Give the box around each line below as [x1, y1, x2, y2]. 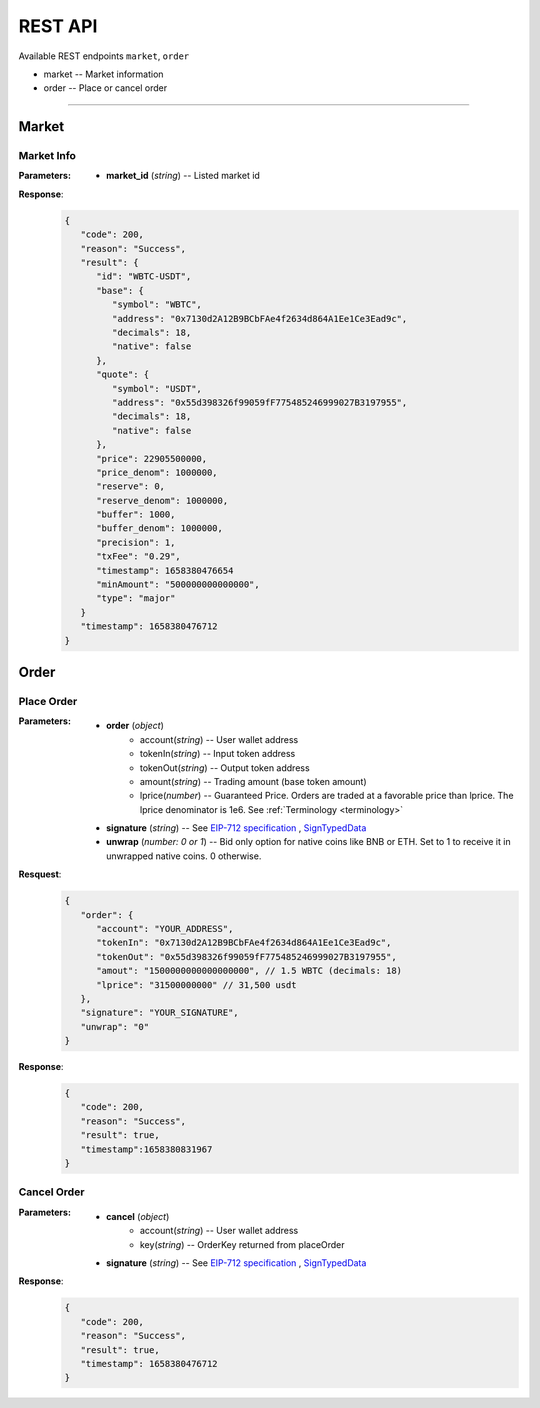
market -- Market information [43, 68, 164, 80]
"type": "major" [96, 593, 176, 604]
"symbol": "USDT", [111, 383, 202, 394]
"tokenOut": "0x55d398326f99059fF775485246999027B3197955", [96, 951, 397, 962]
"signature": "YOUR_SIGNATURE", [80, 1007, 239, 1019]
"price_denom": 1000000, [96, 466, 219, 478]
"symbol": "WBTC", [111, 299, 202, 310]
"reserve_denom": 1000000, [96, 495, 229, 506]
